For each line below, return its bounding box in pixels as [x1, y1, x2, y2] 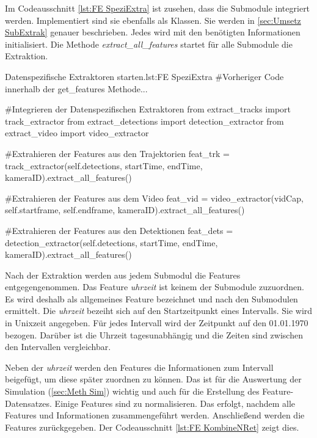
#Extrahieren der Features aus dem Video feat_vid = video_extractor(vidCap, [5, 191, 304, 204]
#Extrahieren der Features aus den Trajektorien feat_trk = [5, 147, 230, 159]
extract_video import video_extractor [5, 126, 149, 139]
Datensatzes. [5, 396, 52, 409]
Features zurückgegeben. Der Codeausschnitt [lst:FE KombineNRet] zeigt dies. [5, 420, 299, 433]
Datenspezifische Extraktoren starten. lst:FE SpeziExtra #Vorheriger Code [5, 70, 284, 82]
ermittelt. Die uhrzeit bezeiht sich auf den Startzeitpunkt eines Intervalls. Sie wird [5, 304, 313, 317]
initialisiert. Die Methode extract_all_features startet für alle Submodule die [5, 37, 293, 50]
